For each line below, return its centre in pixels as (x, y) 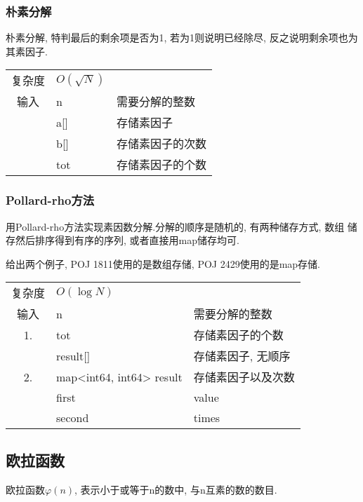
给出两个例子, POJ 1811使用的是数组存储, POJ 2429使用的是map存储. (163, 263)
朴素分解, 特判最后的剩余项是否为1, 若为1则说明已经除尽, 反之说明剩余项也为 (182, 38)
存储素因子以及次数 (244, 377)
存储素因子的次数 (161, 144)
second (73, 418)
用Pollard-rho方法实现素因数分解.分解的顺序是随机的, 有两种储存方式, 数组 (175, 226)
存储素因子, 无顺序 (242, 356)
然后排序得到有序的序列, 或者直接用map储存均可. (127, 240)
